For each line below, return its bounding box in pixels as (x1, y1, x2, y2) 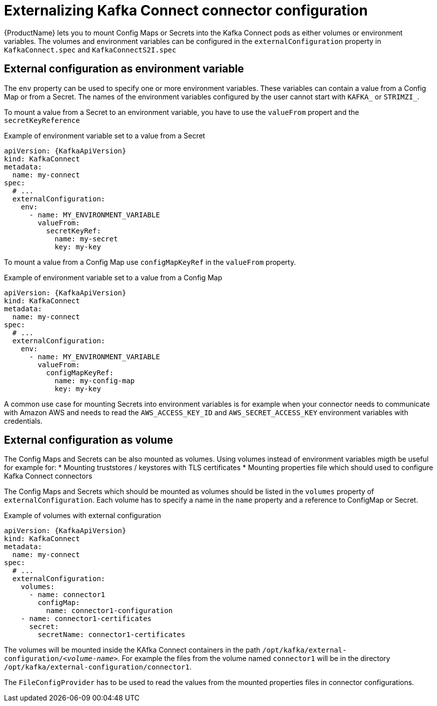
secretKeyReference (4, 116, 80, 124)
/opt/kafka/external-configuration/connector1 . (4, 663, 191, 672)
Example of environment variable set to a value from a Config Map (4, 273, 222, 282)
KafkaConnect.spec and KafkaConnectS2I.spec (4, 45, 176, 54)
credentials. (4, 416, 42, 425)
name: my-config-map (54, 376, 135, 385)
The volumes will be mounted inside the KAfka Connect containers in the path (4, 646, 260, 655)
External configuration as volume (4, 434, 173, 447)
